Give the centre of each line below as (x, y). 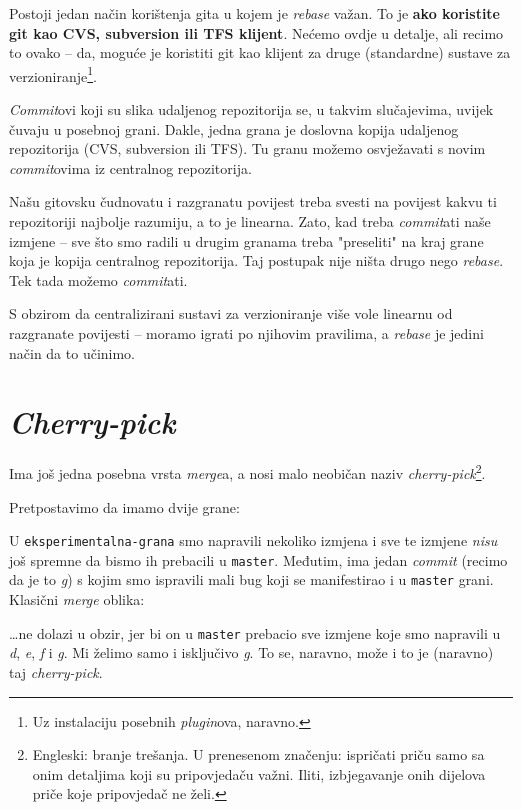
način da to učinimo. (72, 352)
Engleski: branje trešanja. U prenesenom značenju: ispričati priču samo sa (258, 754)
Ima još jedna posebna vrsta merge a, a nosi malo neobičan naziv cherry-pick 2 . (247, 471)
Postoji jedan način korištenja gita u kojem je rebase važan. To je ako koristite (255, 13)
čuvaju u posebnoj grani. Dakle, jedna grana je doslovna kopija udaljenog (234, 128)
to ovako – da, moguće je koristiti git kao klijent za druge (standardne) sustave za (260, 52)
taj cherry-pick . (56, 671)
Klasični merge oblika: (77, 599)
